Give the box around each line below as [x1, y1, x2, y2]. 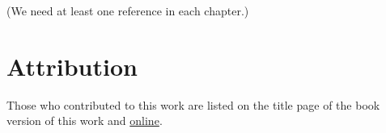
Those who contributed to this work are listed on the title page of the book [6, 96, 380, 113]
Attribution [6, 49, 138, 82]
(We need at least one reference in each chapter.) [6, 2, 249, 19]
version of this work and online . [6, 112, 163, 129]
